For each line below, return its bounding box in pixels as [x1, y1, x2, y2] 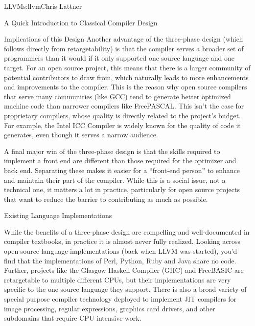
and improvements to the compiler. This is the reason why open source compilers [4, 82, 247, 92]
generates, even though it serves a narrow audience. [4, 130, 158, 140]
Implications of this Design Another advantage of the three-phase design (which [4, 34, 243, 44]
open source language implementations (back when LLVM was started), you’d [4, 246, 237, 256]
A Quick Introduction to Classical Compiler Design [4, 17, 158, 27]
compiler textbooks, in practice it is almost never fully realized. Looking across [4, 236, 240, 246]
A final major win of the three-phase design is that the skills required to [4, 146, 220, 156]
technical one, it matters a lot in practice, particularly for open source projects [4, 184, 240, 195]
